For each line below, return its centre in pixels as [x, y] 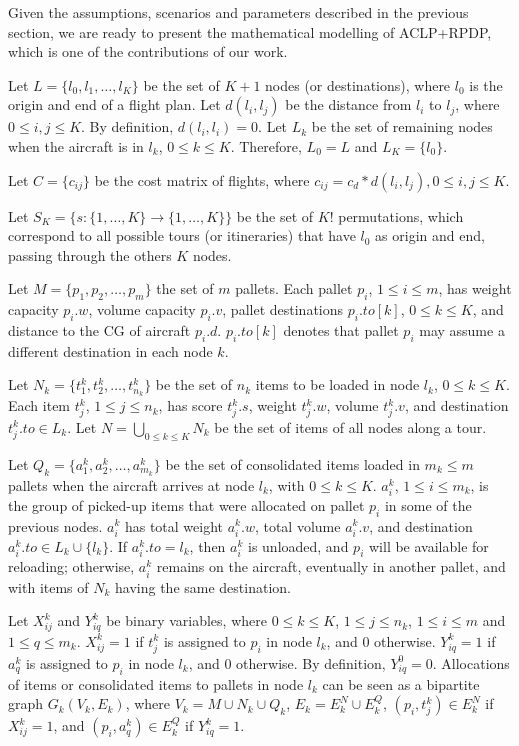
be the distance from [348, 104]
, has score [190, 405]
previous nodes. [55, 525]
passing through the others [90, 254]
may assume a [462, 329]
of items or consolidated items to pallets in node [156, 683]
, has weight [475, 288]
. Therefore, [266, 145]
